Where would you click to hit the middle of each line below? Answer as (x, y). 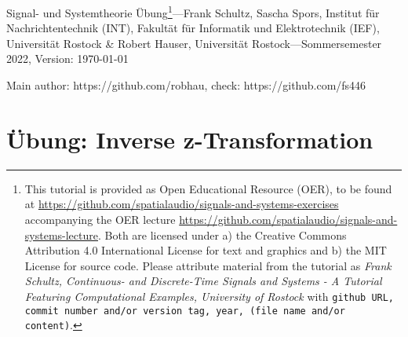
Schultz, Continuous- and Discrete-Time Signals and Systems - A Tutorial (203, 281)
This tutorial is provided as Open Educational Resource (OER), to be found (208, 188)
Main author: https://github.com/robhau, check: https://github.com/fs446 (186, 85)
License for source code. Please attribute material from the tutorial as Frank (208, 265)
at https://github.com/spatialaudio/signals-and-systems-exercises (182, 204)
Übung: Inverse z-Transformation (190, 139)
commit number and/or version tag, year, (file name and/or (185, 311)
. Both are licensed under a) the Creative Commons (222, 234)
